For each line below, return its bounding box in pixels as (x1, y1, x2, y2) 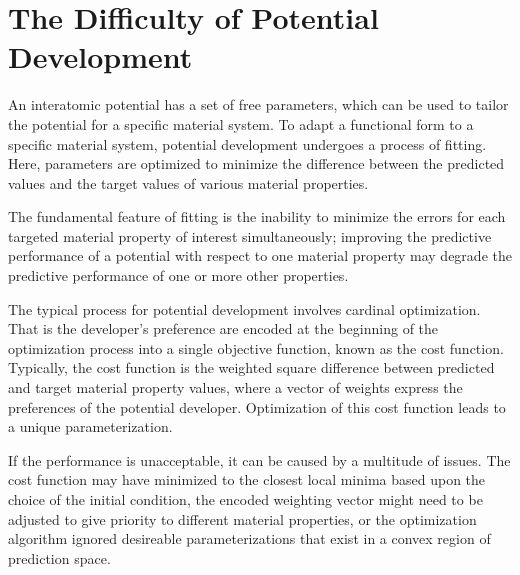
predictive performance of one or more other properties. (8, 265, 349, 286)
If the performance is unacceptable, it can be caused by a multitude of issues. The (8, 449, 511, 470)
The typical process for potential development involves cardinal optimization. (8, 298, 481, 319)
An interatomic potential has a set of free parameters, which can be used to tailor (8, 94, 509, 115)
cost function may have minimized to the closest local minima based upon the (8, 469, 486, 490)
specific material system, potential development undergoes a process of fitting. (8, 133, 487, 154)
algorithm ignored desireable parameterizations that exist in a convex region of (8, 528, 491, 549)
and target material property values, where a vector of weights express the (8, 377, 463, 398)
